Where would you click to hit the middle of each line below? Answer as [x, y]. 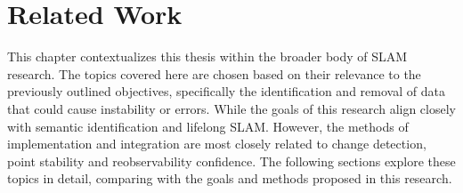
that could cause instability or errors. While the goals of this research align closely [231, 108]
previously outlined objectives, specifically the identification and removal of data [226, 91]
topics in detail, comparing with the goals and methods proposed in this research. [230, 178]
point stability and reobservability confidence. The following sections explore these [231, 161]
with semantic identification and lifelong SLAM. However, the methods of [208, 126]
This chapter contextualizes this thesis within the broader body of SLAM [207, 56]
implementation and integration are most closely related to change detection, [217, 144]
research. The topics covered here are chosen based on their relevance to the [214, 73]
